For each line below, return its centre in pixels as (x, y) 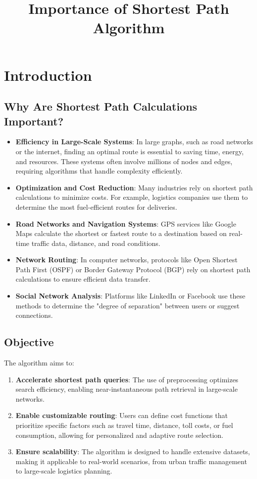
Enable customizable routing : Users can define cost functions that (122, 415)
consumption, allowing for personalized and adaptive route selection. (120, 435)
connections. (34, 315)
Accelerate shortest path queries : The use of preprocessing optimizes (127, 379)
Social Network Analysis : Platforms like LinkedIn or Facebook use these (130, 296)
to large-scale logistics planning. (64, 471)
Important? (34, 121)
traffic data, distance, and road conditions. (96, 243)
